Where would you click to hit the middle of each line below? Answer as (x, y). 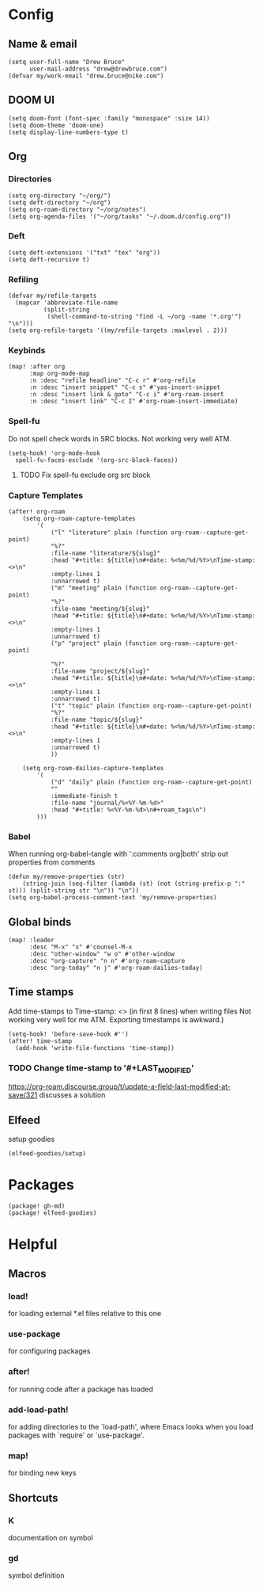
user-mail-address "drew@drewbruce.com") (98, 69)
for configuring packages (49, 1351)
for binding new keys (42, 1473)
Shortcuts (33, 1498)
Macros (27, 1273)
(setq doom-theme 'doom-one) (56, 125)
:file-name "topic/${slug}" (97, 720)
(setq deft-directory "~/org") (60, 202)
